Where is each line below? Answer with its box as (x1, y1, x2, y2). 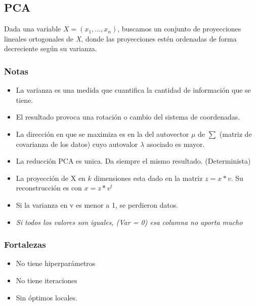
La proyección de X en (16, 172, 86, 183)
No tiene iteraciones (16, 275, 77, 285)
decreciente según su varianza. (4, 43, 97, 54)
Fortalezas (4, 238, 46, 251)
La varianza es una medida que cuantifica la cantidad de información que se (16, 85, 251, 95)
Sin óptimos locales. (16, 292, 77, 302)
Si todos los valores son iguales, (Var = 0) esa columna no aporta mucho (16, 216, 243, 227)
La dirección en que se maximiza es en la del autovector (16, 128, 189, 139)
